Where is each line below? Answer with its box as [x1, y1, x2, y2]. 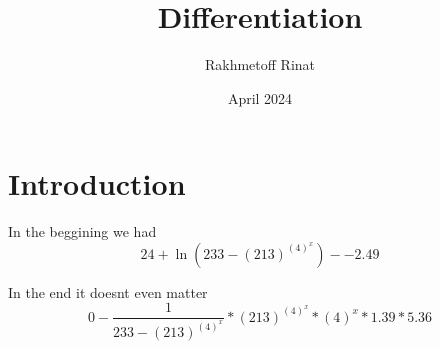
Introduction [8, 163, 186, 204]
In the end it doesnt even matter [8, 281, 208, 302]
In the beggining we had [8, 221, 157, 242]
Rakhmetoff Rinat [204, 54, 316, 75]
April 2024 [227, 87, 293, 108]
